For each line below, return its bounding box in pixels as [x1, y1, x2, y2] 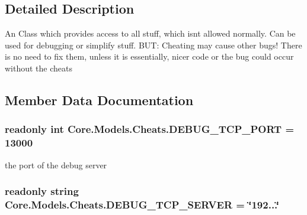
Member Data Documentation [5, 90, 194, 109]
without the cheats [5, 61, 73, 74]
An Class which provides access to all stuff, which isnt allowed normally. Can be [5, 27, 296, 40]
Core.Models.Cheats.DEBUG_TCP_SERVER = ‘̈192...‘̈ [5, 197, 279, 211]
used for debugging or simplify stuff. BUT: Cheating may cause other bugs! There [5, 38, 302, 51]
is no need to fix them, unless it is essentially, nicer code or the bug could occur [5, 50, 294, 63]
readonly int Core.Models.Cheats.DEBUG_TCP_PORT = [5, 122, 295, 136]
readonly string [5, 184, 79, 198]
